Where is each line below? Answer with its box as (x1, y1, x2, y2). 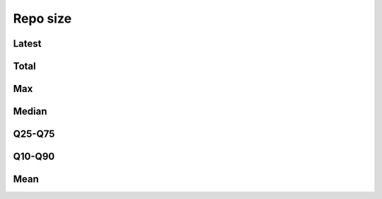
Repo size (13, 11, 72, 26)
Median (13, 106, 47, 118)
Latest (13, 38, 42, 50)
